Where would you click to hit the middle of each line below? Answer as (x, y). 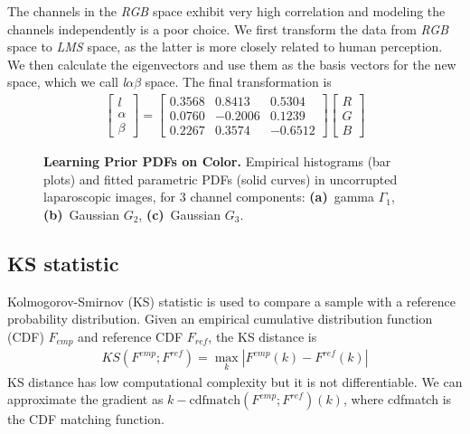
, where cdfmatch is (397, 399)
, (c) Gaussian (180, 214)
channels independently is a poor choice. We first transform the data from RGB (228, 28)
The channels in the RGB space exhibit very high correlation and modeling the (226, 11)
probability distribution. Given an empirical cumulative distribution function (220, 319)
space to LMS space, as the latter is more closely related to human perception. (225, 47)
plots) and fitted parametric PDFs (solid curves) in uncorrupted (221, 179)
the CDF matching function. (86, 419)
